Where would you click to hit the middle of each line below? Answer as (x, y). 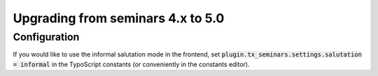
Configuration (46, 37)
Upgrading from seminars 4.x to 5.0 (119, 18)
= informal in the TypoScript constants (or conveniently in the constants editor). (131, 64)
